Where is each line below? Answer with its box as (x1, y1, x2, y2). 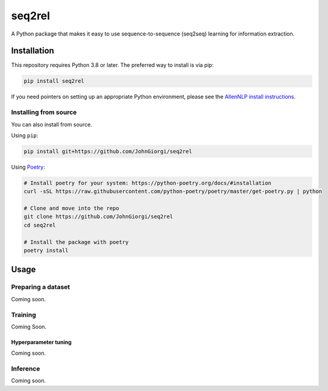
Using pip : (11, 131, 39, 139)
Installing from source (11, 108, 77, 117)
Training (11, 310, 36, 319)
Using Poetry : (11, 163, 45, 170)
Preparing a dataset (11, 283, 70, 292)
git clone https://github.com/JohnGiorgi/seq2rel (23, 213, 173, 220)
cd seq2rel (23, 222, 56, 228)
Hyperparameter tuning (11, 338, 72, 346)
